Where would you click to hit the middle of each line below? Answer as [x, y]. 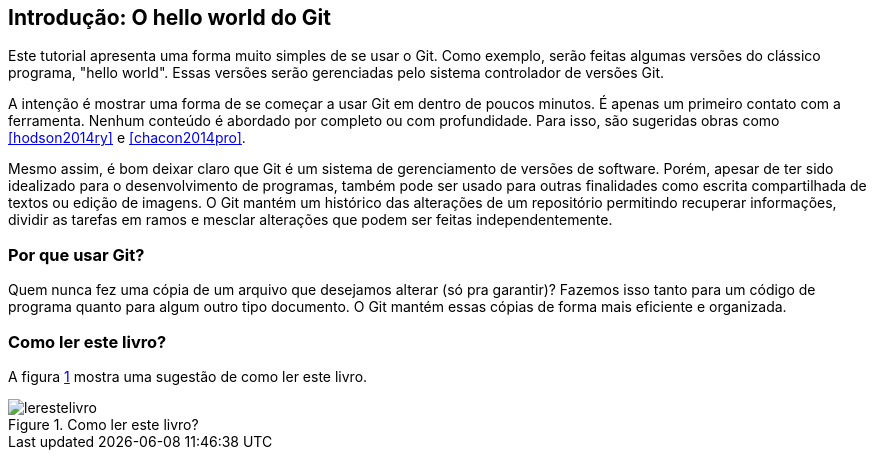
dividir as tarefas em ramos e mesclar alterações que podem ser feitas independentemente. [310, 220]
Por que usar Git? [76, 254]
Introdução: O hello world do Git [169, 17]
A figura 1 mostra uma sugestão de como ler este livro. [188, 376]
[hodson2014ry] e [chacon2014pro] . [127, 138]
